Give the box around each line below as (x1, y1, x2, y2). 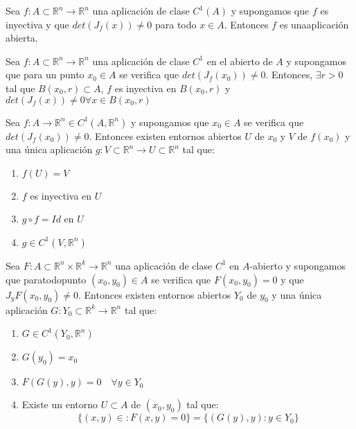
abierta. (6, 30, 38, 45)
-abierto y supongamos (249, 258, 346, 272)
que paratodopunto (6, 272, 87, 286)
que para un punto (6, 67, 84, 82)
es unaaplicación (279, 17, 349, 31)
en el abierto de (206, 53, 273, 68)
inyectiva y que (6, 17, 69, 31)
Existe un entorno (21, 397, 98, 412)
